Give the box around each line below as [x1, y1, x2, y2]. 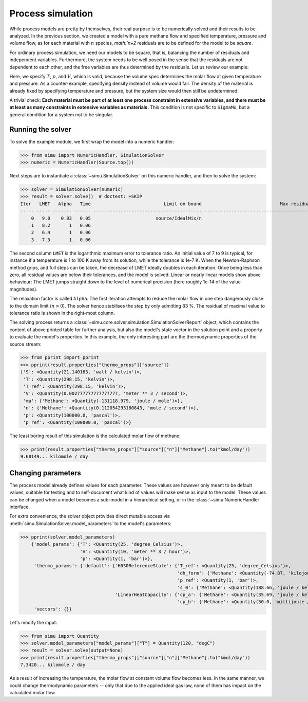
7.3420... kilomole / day [20, 662, 86, 668]
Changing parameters [9, 469, 82, 477]
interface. [9, 504, 30, 510]
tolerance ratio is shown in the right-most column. [9, 310, 115, 316]
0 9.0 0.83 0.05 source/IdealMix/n [31, 215, 202, 221]
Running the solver [9, 125, 72, 134]
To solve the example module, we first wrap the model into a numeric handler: [9, 138, 175, 145]
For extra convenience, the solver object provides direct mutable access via [9, 513, 170, 519]
